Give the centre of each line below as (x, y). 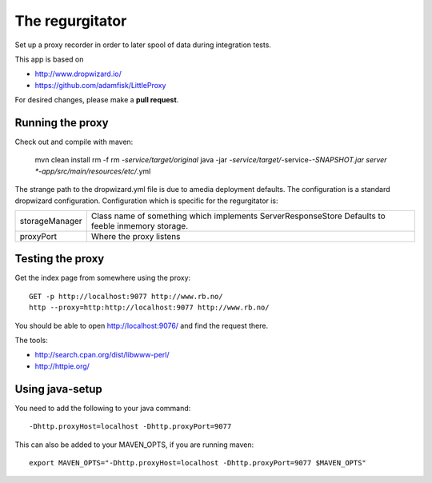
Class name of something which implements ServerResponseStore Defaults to (238, 216)
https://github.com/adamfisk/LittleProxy (100, 85)
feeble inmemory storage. (140, 226)
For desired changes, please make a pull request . (97, 100)
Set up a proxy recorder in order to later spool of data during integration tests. (143, 45)
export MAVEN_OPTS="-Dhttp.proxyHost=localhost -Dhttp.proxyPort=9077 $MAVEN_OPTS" (198, 463)
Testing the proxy (60, 259)
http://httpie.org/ (62, 366)
